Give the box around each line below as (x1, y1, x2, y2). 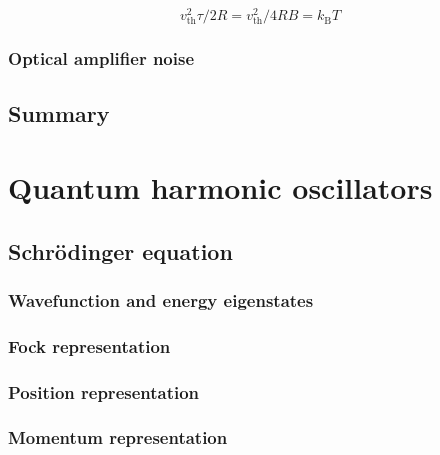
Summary (8, 98, 110, 129)
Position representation (8, 379, 200, 404)
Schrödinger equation (8, 235, 233, 266)
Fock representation (8, 333, 171, 358)
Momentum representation (8, 425, 228, 450)
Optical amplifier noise (8, 46, 195, 71)
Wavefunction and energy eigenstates (8, 287, 314, 312)
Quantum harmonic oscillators (8, 167, 433, 208)
